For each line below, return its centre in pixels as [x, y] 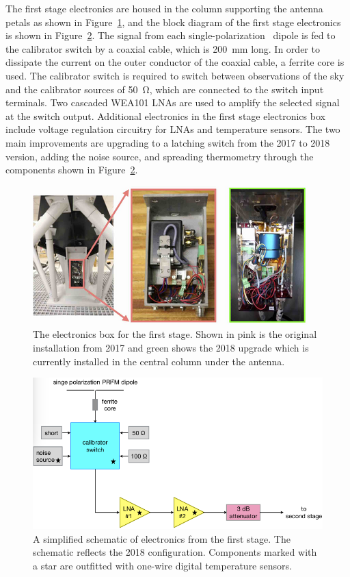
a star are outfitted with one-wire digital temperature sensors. [162, 565]
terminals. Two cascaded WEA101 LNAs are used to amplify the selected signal [173, 102]
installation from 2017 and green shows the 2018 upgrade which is [171, 347]
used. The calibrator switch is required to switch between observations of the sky [175, 75]
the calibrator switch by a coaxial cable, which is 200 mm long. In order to [163, 48]
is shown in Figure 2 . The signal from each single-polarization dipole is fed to [171, 35]
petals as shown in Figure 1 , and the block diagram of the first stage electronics [173, 22]
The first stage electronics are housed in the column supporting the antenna [164, 8]
